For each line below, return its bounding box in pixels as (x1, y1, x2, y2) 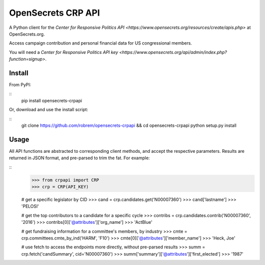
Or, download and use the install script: (9, 107, 88, 113)
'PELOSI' (21, 203, 39, 209)
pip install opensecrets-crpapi (21, 97, 82, 103)
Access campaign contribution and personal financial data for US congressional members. (9, 40, 192, 46)
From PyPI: (9, 82, 31, 88)
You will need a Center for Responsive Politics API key (9, 49, 118, 55)
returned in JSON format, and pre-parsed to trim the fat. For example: (9, 155, 150, 161)
